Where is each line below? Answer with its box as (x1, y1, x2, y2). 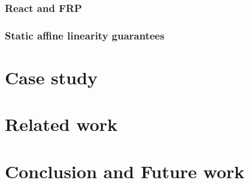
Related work (5, 112, 118, 136)
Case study (5, 65, 98, 89)
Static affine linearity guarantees (5, 28, 165, 42)
